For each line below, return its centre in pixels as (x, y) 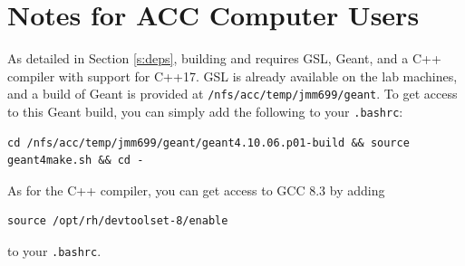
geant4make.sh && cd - (76, 161)
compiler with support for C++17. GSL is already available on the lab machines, (232, 76)
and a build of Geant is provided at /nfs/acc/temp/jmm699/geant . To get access (232, 94)
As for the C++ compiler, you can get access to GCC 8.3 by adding (196, 190)
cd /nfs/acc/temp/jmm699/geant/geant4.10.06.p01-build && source (208, 142)
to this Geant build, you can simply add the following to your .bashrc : (205, 111)
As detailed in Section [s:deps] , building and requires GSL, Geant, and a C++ (224, 58)
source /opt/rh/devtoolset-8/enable (118, 221)
